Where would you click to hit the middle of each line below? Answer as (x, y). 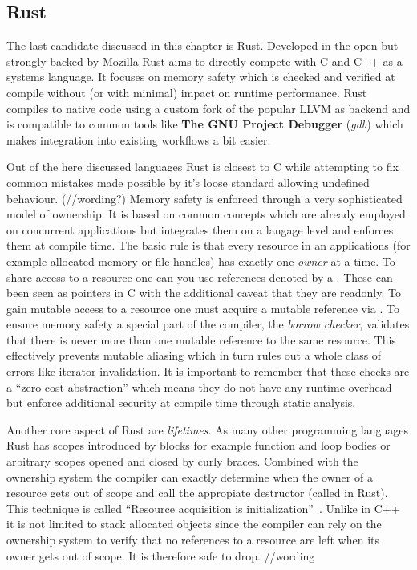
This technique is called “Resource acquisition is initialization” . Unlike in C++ (203, 508)
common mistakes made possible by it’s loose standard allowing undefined (188, 182)
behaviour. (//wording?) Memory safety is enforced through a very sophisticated (204, 198)
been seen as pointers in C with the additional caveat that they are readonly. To (204, 293)
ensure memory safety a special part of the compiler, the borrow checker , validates (208, 324)
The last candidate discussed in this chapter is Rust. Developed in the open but (202, 45)
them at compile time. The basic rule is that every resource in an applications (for (208, 245)
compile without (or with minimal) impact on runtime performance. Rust (187, 92)
